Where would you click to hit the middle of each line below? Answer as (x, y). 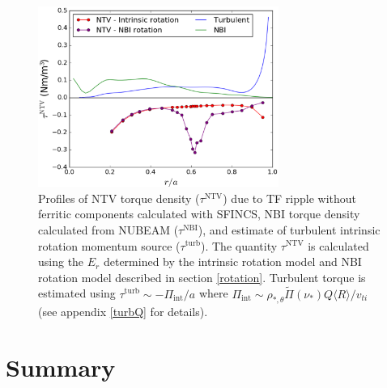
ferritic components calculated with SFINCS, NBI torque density (199, 214)
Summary (61, 367)
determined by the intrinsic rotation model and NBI (232, 261)
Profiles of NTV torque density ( (119, 198)
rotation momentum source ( (109, 245)
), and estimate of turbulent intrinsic (289, 229)
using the (61, 261)
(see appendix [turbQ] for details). (123, 312)
